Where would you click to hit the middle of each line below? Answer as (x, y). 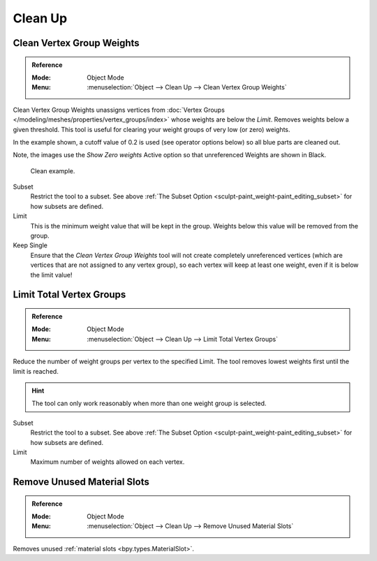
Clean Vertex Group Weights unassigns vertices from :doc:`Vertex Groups (119, 110)
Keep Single (30, 245)
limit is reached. (36, 371)
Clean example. (53, 170)
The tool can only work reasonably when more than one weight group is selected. (149, 403)
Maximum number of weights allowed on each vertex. (108, 462)
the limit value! (51, 275)
